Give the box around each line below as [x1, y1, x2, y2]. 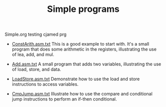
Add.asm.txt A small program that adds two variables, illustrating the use [11, 61, 162, 67]
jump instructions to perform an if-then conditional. [11, 96, 117, 102]
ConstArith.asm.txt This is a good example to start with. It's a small [11, 41, 150, 47]
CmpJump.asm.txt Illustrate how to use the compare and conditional [11, 91, 153, 97]
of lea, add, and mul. [11, 52, 54, 57]
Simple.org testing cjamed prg [4, 31, 67, 38]
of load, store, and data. [11, 66, 61, 72]
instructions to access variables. [11, 81, 79, 87]
